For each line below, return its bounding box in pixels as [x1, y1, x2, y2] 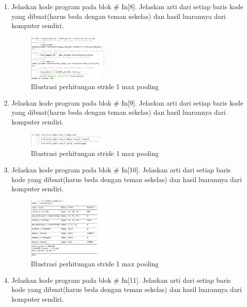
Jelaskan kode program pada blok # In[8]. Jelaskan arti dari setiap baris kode [11, 1, 244, 11]
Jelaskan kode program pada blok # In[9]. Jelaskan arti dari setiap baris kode [11, 97, 244, 107]
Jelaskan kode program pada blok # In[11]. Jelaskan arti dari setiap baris [11, 275, 231, 285]
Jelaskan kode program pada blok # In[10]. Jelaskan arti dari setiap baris [11, 165, 231, 175]
